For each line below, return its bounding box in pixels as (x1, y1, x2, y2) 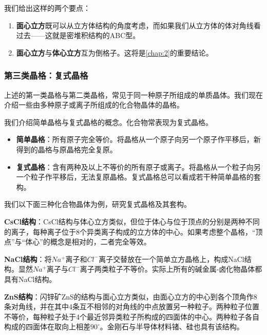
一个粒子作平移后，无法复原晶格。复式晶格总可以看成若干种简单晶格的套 (16, 171, 261, 182)
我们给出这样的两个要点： (4, 3, 90, 13)
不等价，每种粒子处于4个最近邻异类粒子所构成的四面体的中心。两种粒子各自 (4, 311, 259, 322)
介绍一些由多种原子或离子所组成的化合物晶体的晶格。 (4, 99, 184, 110)
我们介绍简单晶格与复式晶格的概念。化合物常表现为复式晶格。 (4, 116, 213, 127)
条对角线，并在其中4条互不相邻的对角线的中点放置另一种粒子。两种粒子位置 (4, 301, 259, 312)
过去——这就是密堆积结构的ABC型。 (16, 30, 140, 41)
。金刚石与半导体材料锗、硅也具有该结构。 (100, 321, 244, 332)
